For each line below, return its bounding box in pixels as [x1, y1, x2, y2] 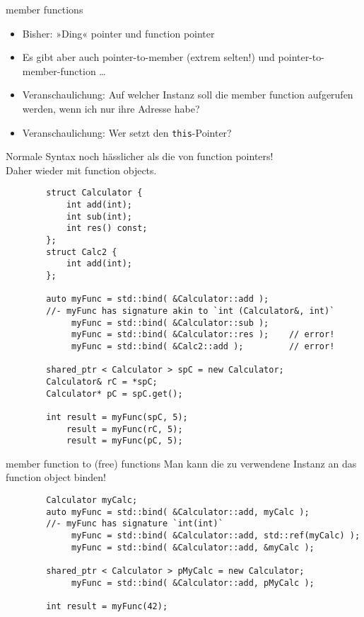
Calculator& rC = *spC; [46, 376, 158, 387]
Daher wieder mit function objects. [6, 162, 157, 177]
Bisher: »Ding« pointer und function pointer [22, 26, 215, 40]
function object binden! [6, 470, 106, 485]
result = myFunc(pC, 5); [66, 436, 183, 446]
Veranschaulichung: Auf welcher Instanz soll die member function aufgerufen [22, 87, 353, 102]
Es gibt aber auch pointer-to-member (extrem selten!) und [22, 50, 275, 64]
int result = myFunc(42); [46, 601, 168, 611]
